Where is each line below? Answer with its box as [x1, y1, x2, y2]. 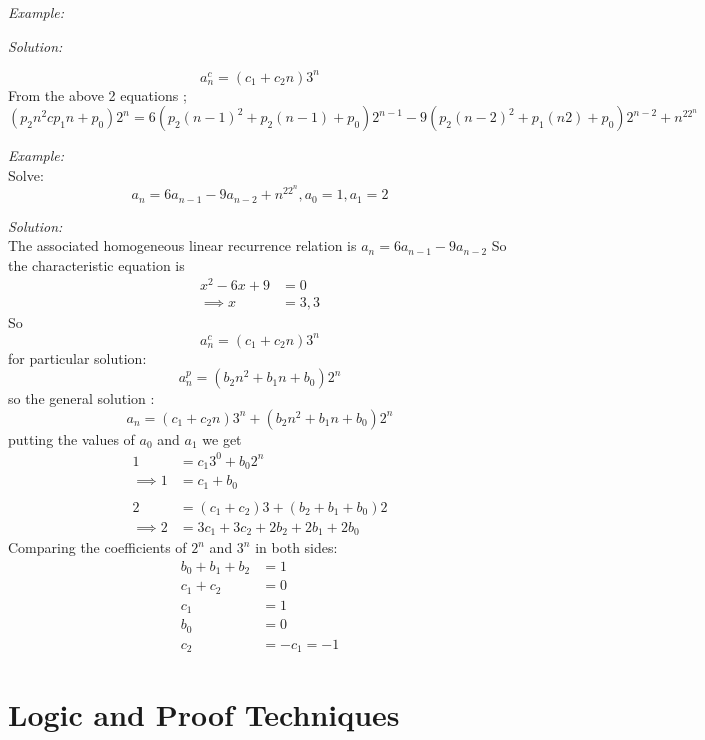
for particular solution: [8, 347, 147, 368]
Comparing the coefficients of [8, 537, 187, 558]
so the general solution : [8, 388, 155, 409]
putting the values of [8, 428, 135, 449]
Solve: [8, 164, 44, 185]
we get [202, 428, 242, 449]
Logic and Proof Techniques [8, 693, 400, 734]
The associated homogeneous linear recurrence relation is [8, 235, 357, 256]
